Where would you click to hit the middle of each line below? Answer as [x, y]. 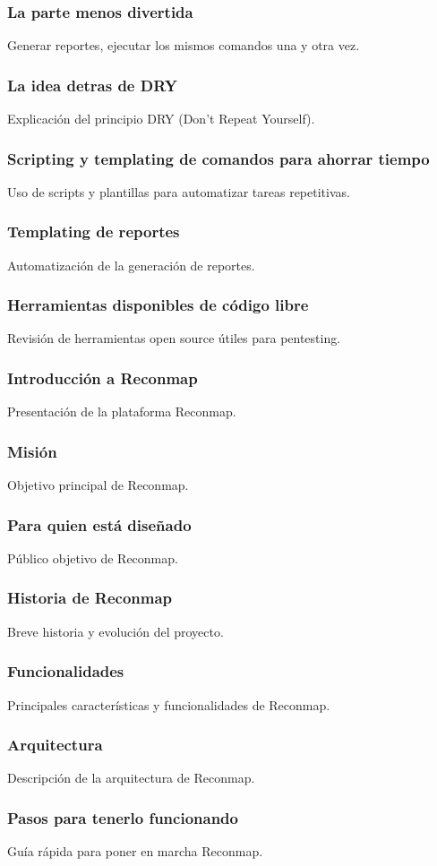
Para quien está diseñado [99, 524]
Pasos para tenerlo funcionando [123, 817]
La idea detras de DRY [92, 85]
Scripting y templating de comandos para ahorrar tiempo [218, 158]
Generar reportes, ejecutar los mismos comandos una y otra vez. [184, 45]
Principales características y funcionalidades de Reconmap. [169, 704]
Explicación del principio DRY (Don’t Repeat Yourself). [161, 119]
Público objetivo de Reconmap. [93, 557]
